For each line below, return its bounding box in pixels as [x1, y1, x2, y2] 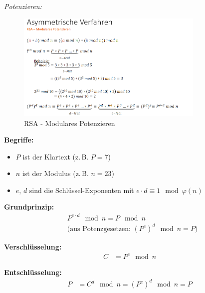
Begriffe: [4, 134, 34, 145]
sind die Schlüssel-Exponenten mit [29, 184, 134, 195]
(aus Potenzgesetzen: [67, 225, 131, 233]
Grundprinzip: [4, 201, 54, 212]
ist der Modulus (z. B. [22, 168, 89, 178]
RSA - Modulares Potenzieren [24, 117, 115, 128]
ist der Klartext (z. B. [22, 151, 89, 161]
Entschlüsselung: [4, 267, 62, 277]
